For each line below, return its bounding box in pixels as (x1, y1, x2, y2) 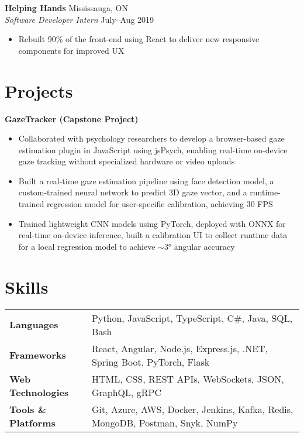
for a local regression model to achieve (18, 240, 156, 252)
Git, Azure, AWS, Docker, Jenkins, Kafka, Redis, (91, 402, 293, 416)
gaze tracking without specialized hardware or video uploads (18, 155, 235, 167)
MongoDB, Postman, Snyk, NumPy (91, 415, 238, 429)
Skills (5, 274, 49, 298)
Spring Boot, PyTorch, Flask (91, 355, 210, 369)
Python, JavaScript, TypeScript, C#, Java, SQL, (91, 311, 293, 325)
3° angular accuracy (164, 240, 235, 252)
